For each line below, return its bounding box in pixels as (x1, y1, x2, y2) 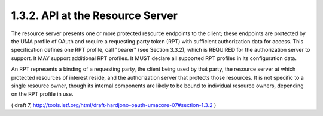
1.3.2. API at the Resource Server (11, 9, 178, 22)
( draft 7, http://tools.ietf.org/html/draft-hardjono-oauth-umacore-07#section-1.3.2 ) (11, 101, 217, 108)
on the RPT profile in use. (11, 90, 74, 98)
